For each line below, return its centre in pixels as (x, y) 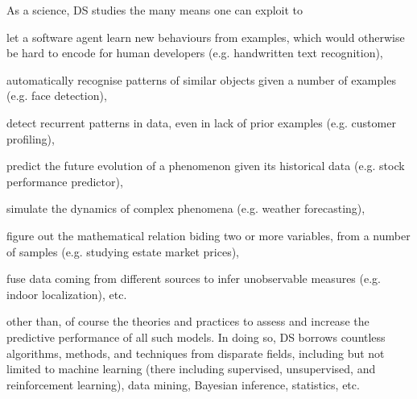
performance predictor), (65, 181)
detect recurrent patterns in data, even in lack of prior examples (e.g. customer (201, 122)
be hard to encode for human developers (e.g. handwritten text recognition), (195, 53)
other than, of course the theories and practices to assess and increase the (188, 321)
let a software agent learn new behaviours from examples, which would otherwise (206, 37)
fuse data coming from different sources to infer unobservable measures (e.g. (194, 278)
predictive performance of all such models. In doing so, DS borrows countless (196, 337)
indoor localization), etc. (67, 294)
